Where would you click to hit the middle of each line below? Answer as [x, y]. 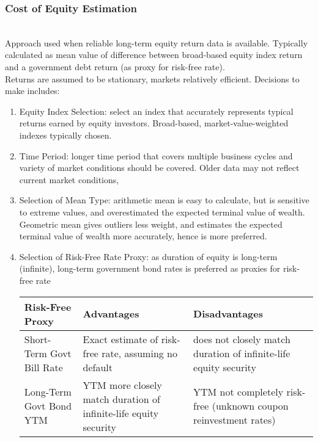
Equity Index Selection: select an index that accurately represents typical [156, 111]
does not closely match [242, 339]
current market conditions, [69, 179]
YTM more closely [122, 385]
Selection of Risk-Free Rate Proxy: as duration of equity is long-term [148, 256]
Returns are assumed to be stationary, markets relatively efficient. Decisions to [152, 78]
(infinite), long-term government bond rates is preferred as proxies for [150, 268]
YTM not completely [239, 392]
